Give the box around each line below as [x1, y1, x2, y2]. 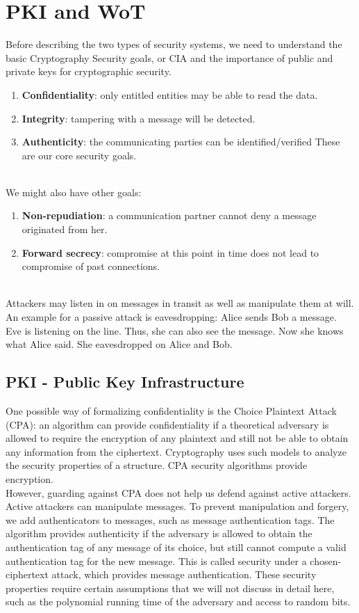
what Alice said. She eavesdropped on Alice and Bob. [6, 337, 233, 351]
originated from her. [22, 222, 108, 237]
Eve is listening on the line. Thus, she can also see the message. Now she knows [6, 323, 344, 337]
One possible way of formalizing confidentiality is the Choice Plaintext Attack [6, 404, 337, 418]
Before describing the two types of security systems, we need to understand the [6, 37, 342, 51]
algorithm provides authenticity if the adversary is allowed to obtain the [6, 526, 312, 541]
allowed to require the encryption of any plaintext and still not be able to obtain [6, 431, 349, 445]
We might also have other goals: [6, 184, 142, 199]
